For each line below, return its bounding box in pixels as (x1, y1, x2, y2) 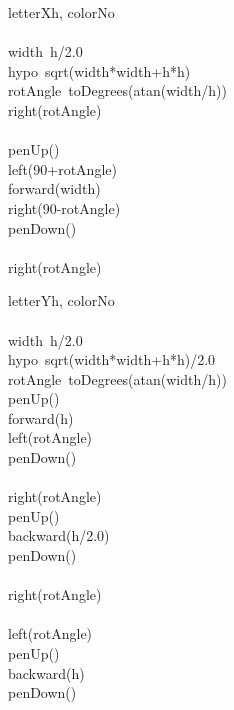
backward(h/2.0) (8, 525, 110, 546)
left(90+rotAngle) (8, 158, 117, 179)
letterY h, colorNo (8, 290, 115, 311)
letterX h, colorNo (8, 2, 115, 22)
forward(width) (8, 178, 101, 199)
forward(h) (8, 407, 74, 428)
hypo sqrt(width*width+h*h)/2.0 (8, 349, 216, 370)
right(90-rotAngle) (8, 197, 121, 218)
